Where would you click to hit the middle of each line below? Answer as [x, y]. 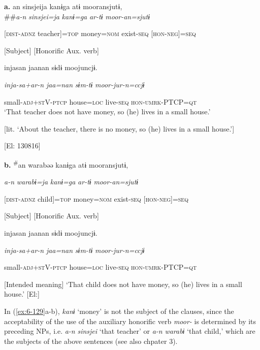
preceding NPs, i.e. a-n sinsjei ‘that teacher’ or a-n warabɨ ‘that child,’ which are [130, 331]
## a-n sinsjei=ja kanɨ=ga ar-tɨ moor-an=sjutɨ [77, 16]
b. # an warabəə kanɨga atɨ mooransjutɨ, [66, 164]
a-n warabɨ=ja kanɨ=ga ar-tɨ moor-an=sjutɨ [71, 182]
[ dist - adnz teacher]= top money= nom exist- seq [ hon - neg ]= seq [100, 33]
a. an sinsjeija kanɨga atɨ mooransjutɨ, [63, 6]
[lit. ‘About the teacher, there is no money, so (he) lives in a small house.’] [119, 128]
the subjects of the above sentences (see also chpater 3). [91, 341]
